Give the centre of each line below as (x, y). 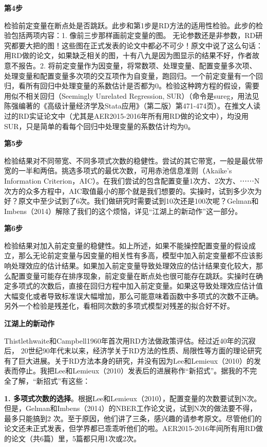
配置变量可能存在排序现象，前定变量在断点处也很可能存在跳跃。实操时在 (133, 275)
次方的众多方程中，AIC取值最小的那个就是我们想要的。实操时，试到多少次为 (133, 191)
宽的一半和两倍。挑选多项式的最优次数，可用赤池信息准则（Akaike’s (118, 171)
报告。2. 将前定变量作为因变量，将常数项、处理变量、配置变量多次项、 (137, 65)
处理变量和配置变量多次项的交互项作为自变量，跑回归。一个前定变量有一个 (130, 75)
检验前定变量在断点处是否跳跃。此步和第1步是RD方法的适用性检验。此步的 (130, 25)
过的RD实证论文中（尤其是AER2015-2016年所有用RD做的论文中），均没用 (126, 115)
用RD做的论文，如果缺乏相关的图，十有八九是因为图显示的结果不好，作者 (128, 55)
